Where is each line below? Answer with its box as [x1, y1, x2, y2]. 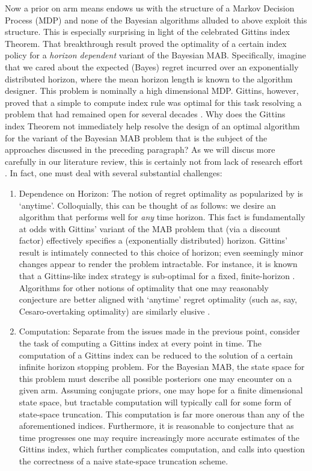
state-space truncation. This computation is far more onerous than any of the [19, 407, 305, 420]
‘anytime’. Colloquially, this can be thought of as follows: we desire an [19, 199, 276, 211]
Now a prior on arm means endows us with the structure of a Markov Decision [5, 2, 295, 14]
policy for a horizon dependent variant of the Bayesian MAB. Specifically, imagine [5, 49, 306, 61]
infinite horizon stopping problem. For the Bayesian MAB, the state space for [19, 360, 305, 373]
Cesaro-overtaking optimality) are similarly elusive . [19, 304, 210, 317]
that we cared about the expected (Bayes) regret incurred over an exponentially [5, 60, 299, 73]
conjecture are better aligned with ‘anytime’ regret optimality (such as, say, [19, 293, 298, 306]
